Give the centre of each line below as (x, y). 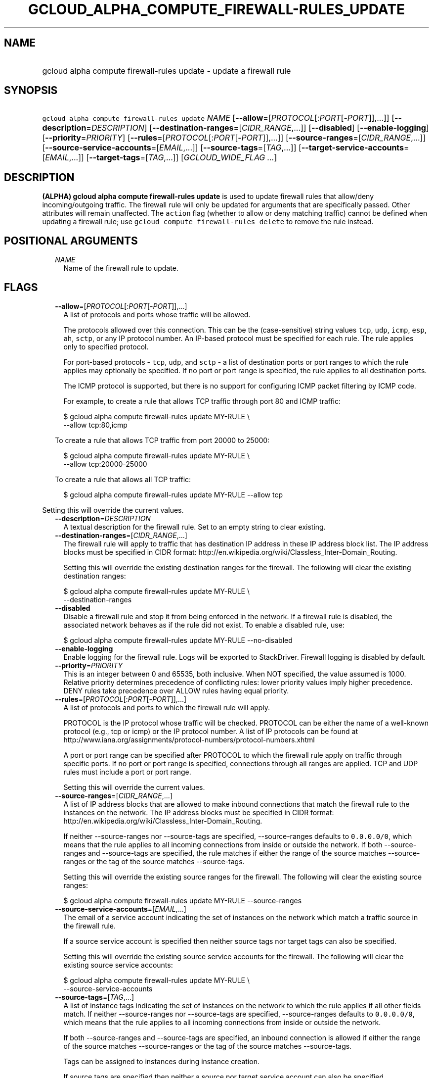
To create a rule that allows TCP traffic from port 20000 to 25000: (162, 440)
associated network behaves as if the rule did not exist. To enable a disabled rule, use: (204, 625)
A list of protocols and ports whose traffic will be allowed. (157, 314)
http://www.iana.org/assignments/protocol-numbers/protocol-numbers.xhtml (189, 739)
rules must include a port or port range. (127, 772)
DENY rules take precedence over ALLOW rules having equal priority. (176, 690)
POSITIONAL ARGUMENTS (71, 241)
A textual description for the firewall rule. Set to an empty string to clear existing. (195, 527)
